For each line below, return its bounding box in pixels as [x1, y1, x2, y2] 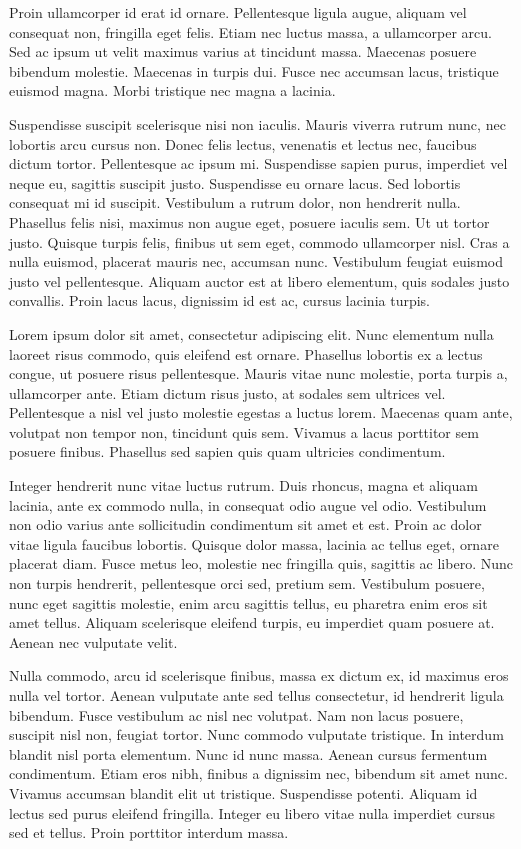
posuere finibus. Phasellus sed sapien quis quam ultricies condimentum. [9, 441, 446, 462]
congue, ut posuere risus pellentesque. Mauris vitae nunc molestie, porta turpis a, [9, 363, 508, 384]
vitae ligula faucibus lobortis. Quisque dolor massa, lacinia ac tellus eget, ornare [9, 533, 499, 554]
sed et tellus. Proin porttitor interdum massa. [9, 822, 289, 843]
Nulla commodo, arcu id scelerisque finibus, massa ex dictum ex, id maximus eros [9, 665, 509, 686]
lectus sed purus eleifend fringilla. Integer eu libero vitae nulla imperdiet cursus [9, 802, 495, 823]
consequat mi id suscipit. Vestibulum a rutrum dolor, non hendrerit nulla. [9, 192, 461, 213]
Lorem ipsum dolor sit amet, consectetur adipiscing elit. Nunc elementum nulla [9, 323, 494, 344]
